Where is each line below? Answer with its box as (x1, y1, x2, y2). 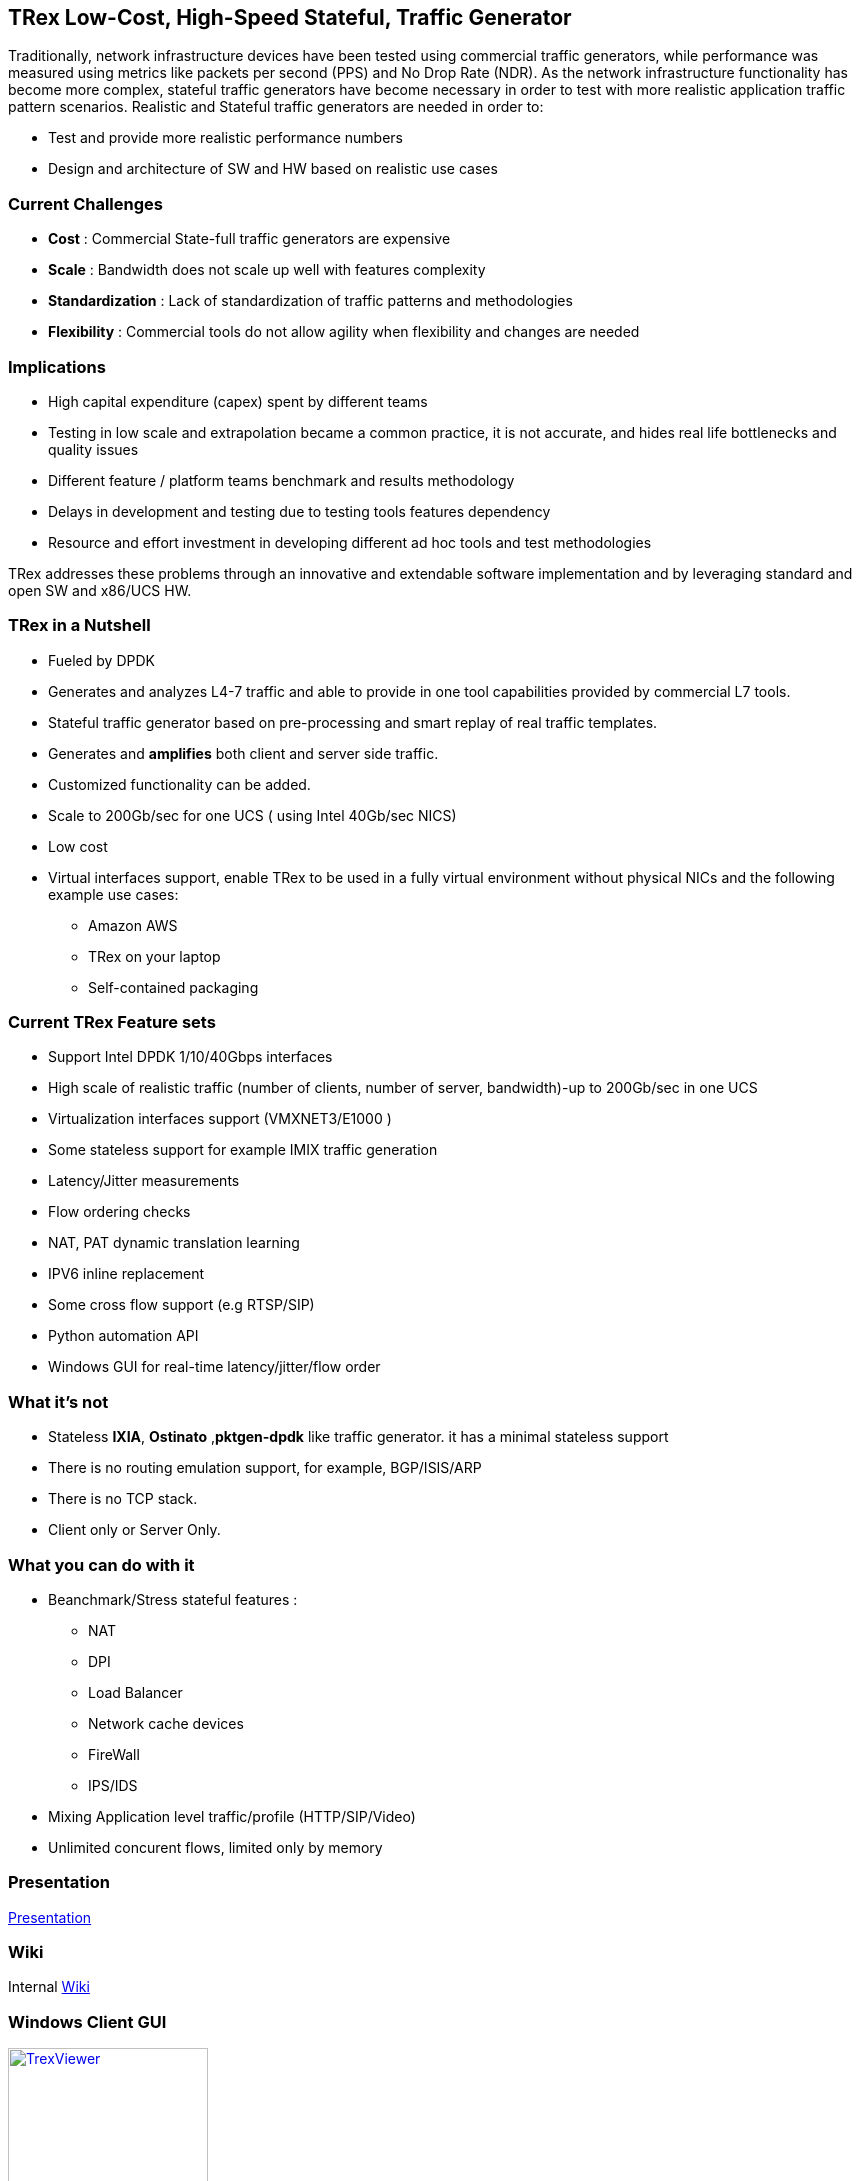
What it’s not (8, 1391, 109, 1412)
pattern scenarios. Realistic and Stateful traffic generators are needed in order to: (8, 98, 544, 116)
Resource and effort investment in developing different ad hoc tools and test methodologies (48, 533, 652, 551)
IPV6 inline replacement (48, 1265, 205, 1283)
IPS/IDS (88, 1776, 138, 1794)
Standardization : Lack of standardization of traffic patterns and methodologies (48, 292, 573, 310)
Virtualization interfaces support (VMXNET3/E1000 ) (48, 1110, 392, 1128)
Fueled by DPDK (48, 651, 155, 669)
